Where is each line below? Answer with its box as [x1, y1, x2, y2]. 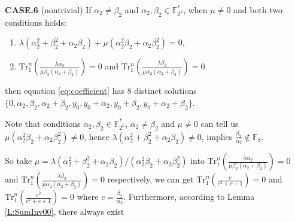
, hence [84, 130, 110, 142]
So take [5, 154, 32, 167]
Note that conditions [5, 117, 81, 129]
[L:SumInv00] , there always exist [5, 205, 124, 218]
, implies [201, 130, 233, 142]
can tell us [200, 117, 239, 129]
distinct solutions [134, 84, 197, 97]
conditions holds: [5, 16, 66, 28]
